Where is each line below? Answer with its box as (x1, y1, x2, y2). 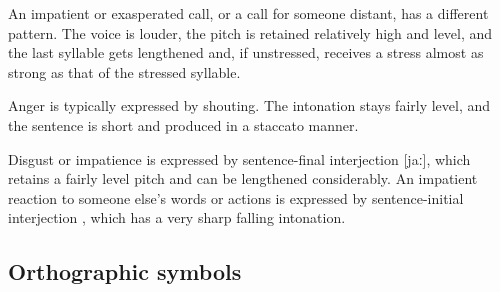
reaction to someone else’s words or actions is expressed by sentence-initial (8, 187, 464, 208)
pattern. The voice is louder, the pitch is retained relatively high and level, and (8, 22, 493, 43)
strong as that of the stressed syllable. (8, 61, 241, 82)
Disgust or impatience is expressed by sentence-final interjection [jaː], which (8, 148, 471, 169)
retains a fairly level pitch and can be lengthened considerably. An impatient (8, 168, 478, 189)
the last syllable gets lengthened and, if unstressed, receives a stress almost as (8, 42, 484, 63)
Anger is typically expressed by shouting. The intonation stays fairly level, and (8, 95, 491, 116)
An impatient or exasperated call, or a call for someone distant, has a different (8, 3, 489, 23)
